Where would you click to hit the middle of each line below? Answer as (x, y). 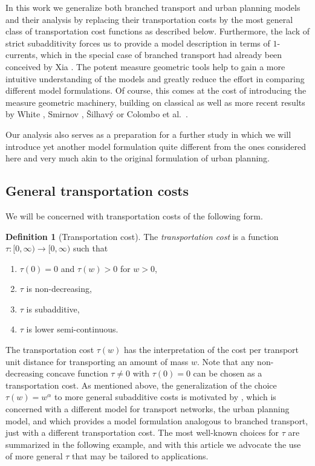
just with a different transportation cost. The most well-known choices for (142, 432)
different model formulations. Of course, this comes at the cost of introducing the (156, 90)
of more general (34, 456)
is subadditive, (53, 309)
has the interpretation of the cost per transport (212, 350)
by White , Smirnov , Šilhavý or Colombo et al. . (97, 114)
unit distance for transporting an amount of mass (97, 361)
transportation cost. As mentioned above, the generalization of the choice (141, 385)
